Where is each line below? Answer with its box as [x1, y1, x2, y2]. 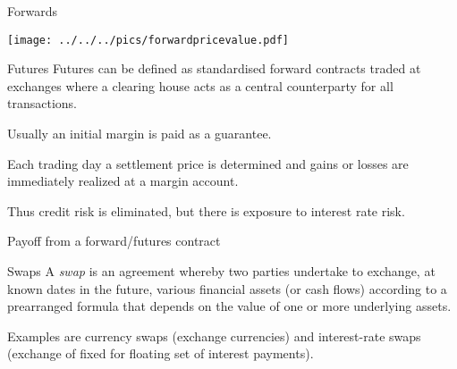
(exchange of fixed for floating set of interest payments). [7, 344, 314, 363]
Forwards [7, 2, 57, 20]
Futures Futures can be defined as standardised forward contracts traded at [7, 59, 421, 78]
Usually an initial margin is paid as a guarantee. [7, 124, 272, 143]
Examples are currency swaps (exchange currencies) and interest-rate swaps [7, 326, 421, 345]
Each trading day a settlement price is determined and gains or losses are [7, 154, 409, 172]
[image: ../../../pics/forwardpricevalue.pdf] [7, 33, 289, 46]
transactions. [7, 94, 77, 113]
